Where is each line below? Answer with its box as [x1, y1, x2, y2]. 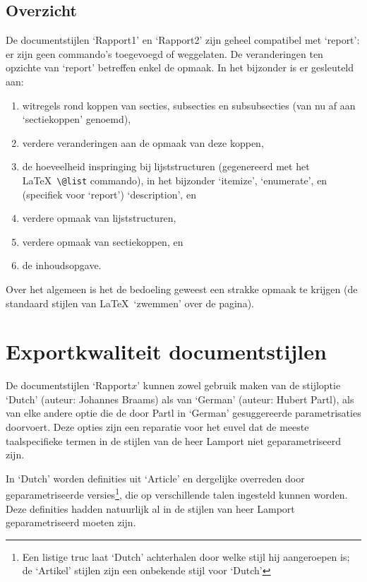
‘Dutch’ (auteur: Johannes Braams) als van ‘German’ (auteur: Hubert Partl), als [6, 391, 354, 406]
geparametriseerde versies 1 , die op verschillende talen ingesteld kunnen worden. [6, 485, 348, 502]
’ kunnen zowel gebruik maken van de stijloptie [137, 378, 341, 393]
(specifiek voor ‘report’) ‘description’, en [22, 186, 196, 201]
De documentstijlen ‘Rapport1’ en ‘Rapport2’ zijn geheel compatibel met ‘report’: [6, 32, 360, 47]
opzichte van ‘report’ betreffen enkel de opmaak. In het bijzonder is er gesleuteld [6, 60, 354, 75]
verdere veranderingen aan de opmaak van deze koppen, [22, 135, 264, 150]
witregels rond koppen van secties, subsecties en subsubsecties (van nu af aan [22, 97, 356, 112]
